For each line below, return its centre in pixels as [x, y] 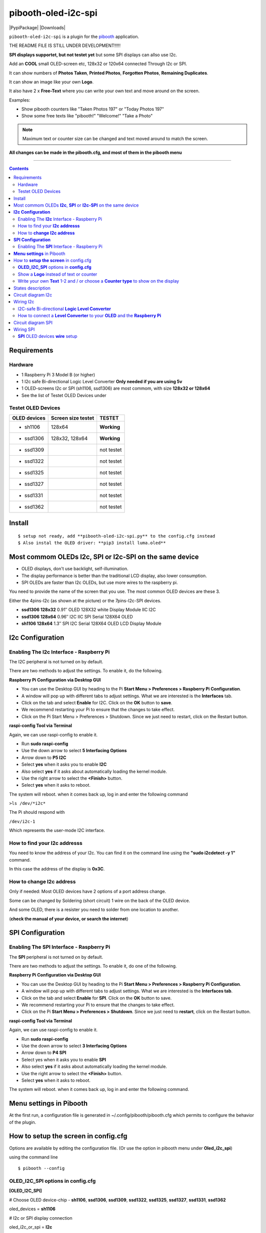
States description [32, 288]
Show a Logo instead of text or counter [58, 274]
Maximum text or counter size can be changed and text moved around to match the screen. [115, 139]
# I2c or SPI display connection [41, 1218]
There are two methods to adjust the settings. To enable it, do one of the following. [93, 966]
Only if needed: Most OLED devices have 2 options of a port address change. [88, 891]
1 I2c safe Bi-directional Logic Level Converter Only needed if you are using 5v [102, 381]
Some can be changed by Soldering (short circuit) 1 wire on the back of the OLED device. [100, 901]
